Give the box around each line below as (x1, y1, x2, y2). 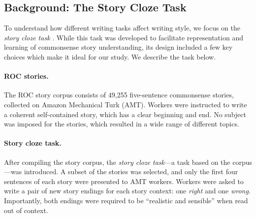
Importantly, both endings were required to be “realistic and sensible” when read (4, 195, 248, 205)
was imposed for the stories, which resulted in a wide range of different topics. (4, 119, 239, 129)
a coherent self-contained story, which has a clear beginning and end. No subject (4, 109, 246, 119)
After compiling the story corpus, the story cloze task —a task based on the (4, 156, 230, 167)
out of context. (4, 205, 48, 215)
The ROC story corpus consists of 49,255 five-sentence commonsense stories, (4, 90, 234, 100)
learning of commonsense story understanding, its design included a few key (4, 42, 233, 52)
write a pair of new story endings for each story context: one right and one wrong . (4, 186, 251, 196)
